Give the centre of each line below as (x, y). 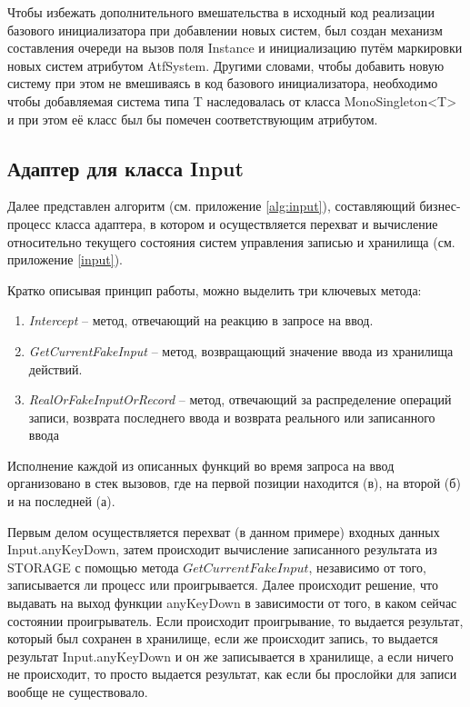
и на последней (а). (61, 501)
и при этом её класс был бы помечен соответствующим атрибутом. (193, 119)
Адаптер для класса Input (125, 168)
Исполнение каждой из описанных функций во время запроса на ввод (201, 465)
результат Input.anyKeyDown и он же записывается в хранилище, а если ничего (230, 656)
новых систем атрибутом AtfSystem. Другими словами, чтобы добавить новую (226, 65)
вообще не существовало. (78, 692)
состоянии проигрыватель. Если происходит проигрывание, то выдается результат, (235, 620)
